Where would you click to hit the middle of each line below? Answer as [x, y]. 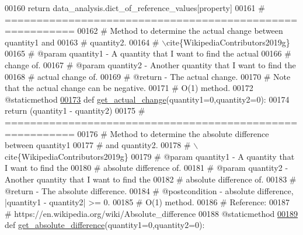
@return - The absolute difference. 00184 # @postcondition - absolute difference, [149, 190]
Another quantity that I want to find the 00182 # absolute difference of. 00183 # [151, 179]
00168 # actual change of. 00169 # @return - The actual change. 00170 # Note [148, 76]
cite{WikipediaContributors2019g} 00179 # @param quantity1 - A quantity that [150, 156]
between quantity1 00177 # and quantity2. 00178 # [98, 145]
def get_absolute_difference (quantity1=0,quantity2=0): [105, 225]
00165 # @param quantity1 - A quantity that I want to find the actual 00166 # [148, 53]
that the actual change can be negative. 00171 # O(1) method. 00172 [129, 88]
